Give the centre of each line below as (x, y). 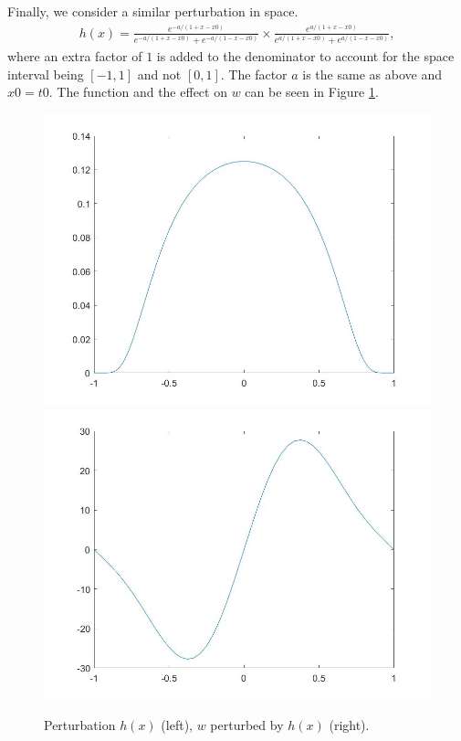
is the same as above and (372, 74)
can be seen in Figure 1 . (312, 92)
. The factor (254, 74)
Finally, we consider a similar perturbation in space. (153, 11)
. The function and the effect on (138, 92)
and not (159, 74)
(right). (349, 725)
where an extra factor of (75, 56)
